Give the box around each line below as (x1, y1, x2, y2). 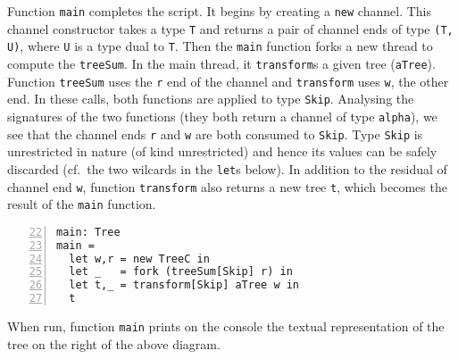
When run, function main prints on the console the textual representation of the (7, 317, 445, 336)
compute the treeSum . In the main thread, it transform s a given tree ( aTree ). (7, 54, 436, 72)
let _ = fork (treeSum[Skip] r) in (69, 265, 293, 279)
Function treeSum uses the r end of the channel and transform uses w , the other (7, 71, 449, 90)
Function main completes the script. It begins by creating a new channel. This (7, 2, 431, 20)
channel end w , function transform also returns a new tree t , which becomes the (7, 177, 447, 196)
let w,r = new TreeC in (69, 252, 210, 265)
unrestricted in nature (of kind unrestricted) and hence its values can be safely (7, 142, 437, 161)
